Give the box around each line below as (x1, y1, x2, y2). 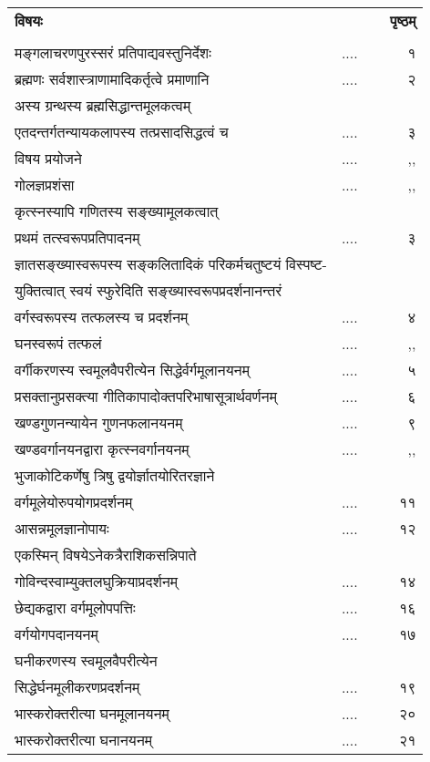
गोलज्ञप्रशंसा (15, 174, 75, 195)
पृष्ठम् (390, 10, 416, 31)
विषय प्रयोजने (15, 148, 82, 169)
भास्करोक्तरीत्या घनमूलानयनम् (15, 703, 169, 724)
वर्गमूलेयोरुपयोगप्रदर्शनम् (15, 491, 133, 512)
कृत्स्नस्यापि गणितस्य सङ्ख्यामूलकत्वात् (15, 201, 219, 221)
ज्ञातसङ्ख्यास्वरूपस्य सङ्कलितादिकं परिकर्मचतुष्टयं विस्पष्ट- (15, 253, 327, 274)
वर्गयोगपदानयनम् (15, 623, 98, 644)
